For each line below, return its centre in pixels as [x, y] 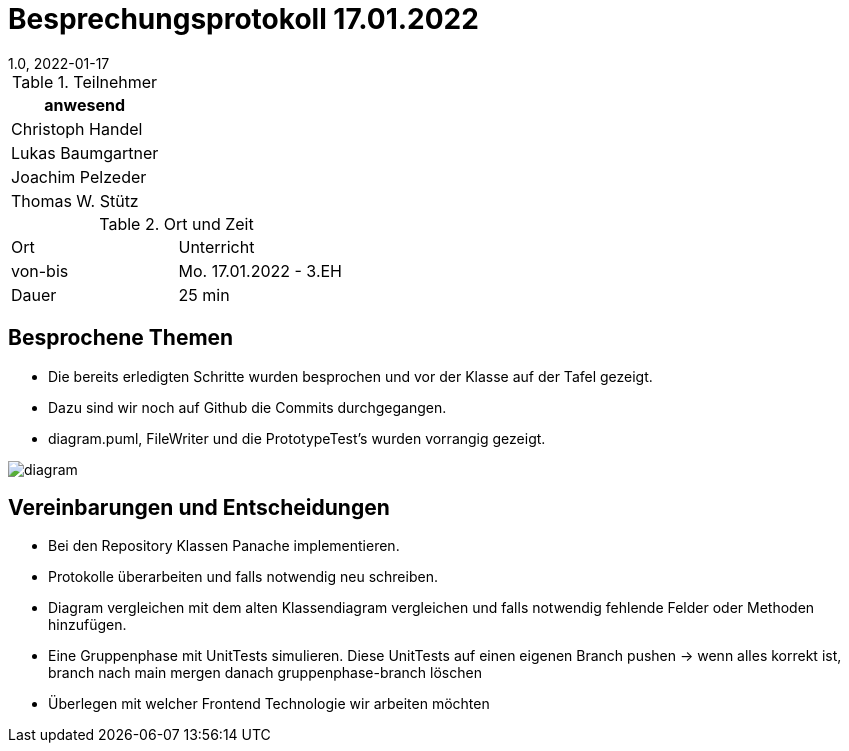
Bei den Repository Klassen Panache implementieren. [224, 546]
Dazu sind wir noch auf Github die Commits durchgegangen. [247, 407]
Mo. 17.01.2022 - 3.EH [260, 270]
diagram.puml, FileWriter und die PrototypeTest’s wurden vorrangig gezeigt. [297, 438]
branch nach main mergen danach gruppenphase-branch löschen [265, 673]
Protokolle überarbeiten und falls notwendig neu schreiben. [243, 577]
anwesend [84, 104]
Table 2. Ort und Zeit [176, 223]
